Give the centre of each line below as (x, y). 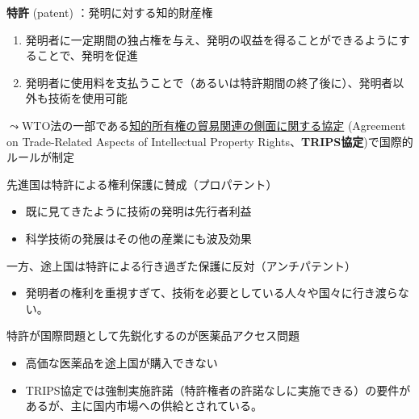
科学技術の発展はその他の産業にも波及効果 (138, 238)
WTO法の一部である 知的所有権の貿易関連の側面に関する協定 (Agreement (214, 125)
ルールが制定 (40, 157)
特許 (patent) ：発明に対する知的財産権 (110, 12)
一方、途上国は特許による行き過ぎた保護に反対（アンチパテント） (182, 265)
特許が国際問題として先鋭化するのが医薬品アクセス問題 (153, 335)
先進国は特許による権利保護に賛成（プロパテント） (142, 184)
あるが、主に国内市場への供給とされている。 (144, 406)
